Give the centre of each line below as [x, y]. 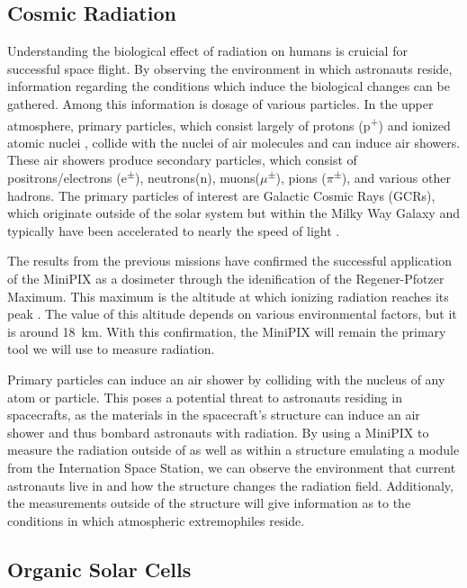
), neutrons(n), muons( [198, 178]
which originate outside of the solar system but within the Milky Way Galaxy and [233, 213]
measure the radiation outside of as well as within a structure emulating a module [233, 450]
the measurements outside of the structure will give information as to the [209, 503]
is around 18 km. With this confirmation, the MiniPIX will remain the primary [227, 331]
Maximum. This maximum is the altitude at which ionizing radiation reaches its [228, 296]
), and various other [396, 178]
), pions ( [301, 178]
